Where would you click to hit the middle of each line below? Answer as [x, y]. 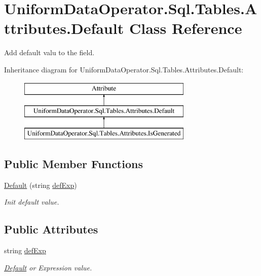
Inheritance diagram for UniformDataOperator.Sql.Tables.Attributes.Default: [124, 69]
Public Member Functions [73, 163]
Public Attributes [51, 229]
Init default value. [32, 202]
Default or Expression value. [48, 267]
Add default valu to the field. [49, 52]
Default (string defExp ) [41, 185]
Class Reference [185, 28]
